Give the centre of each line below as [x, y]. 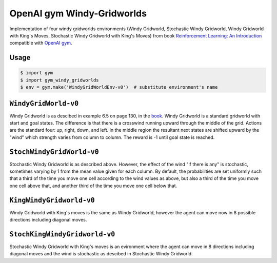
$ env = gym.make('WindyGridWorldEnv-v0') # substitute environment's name [119, 87]
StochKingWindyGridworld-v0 [62, 234]
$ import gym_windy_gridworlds [60, 80]
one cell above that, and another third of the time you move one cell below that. [93, 186]
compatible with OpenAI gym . [41, 43]
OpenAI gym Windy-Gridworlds [78, 13]
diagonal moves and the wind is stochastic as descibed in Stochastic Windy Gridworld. [101, 254]
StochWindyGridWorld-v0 [54, 152]
